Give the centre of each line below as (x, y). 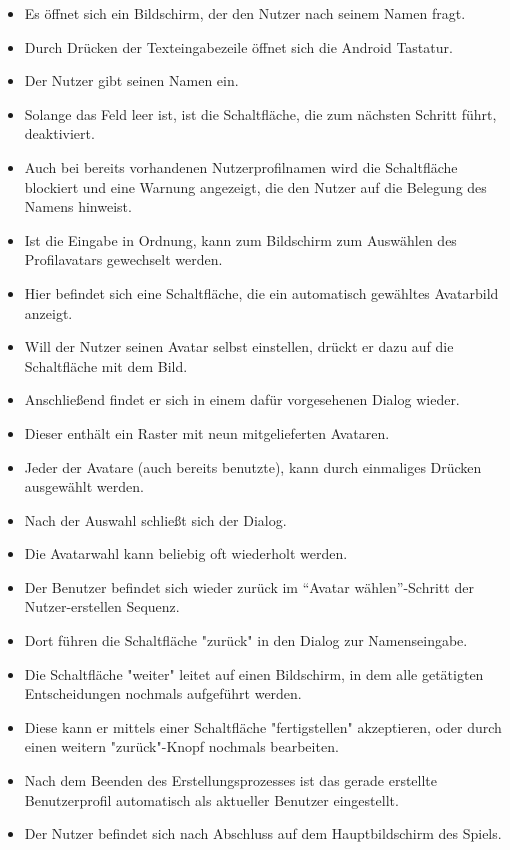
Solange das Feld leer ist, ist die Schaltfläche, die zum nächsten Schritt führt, (260, 113)
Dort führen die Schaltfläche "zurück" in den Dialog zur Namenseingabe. (246, 640)
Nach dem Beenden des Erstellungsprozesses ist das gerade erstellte (231, 780)
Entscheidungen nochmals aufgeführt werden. (163, 693)
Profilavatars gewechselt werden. (123, 259)
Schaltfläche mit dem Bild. (106, 365)
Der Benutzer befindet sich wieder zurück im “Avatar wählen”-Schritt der (249, 586)
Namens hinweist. (78, 206)
